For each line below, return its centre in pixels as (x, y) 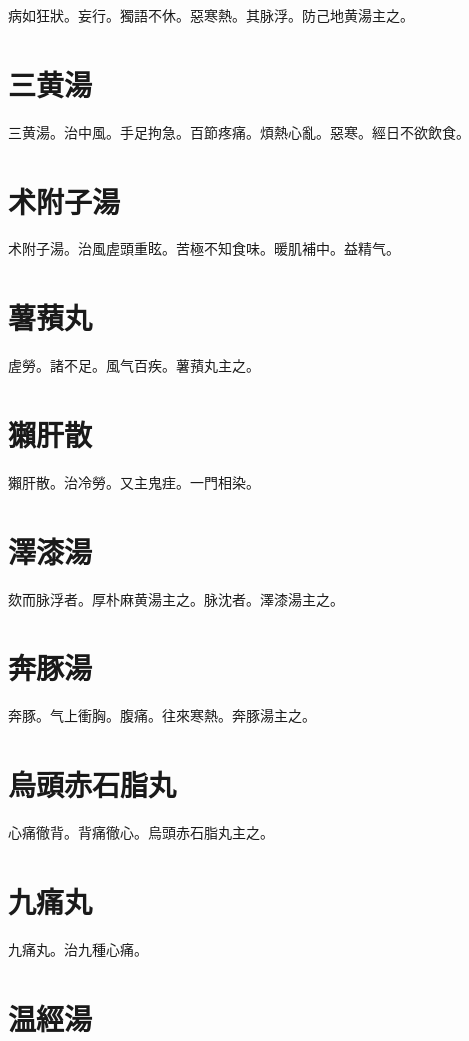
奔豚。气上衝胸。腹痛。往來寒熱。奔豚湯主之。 (162, 715)
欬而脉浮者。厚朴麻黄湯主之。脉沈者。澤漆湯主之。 (176, 598)
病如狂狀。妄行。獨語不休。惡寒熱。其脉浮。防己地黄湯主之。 (211, 15)
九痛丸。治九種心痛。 (78, 948)
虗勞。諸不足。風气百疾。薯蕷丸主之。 (134, 365)
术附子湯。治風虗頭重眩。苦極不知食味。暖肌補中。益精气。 (204, 248)
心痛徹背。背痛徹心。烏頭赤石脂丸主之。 (141, 832)
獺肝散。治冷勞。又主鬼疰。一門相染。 (134, 481)
